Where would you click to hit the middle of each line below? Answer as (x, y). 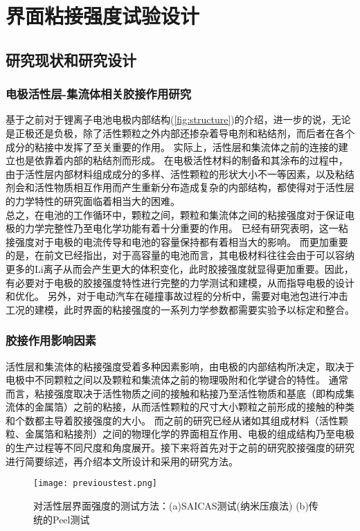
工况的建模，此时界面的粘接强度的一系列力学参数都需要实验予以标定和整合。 (180, 309)
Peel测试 (71, 519)
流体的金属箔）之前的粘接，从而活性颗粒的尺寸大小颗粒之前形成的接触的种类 (180, 407)
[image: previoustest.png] (95, 484)
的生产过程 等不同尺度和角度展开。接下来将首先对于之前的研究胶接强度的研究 (180, 448)
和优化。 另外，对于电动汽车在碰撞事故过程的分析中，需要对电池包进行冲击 (177, 296)
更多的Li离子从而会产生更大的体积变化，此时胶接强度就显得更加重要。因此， (180, 268)
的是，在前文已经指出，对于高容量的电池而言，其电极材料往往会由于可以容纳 (180, 255)
